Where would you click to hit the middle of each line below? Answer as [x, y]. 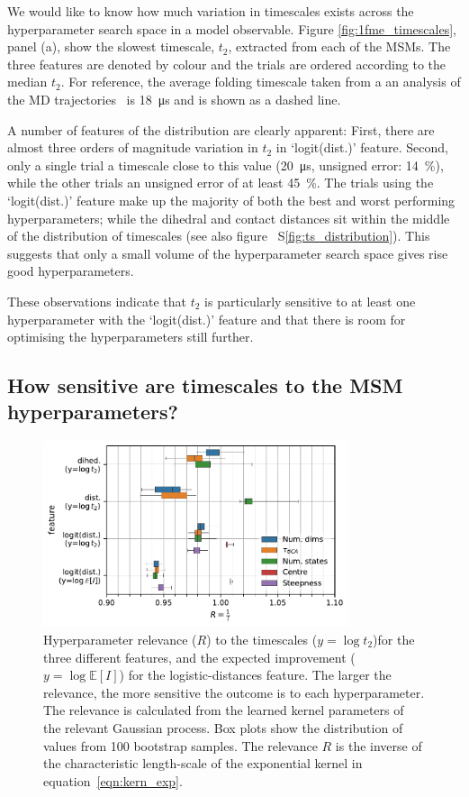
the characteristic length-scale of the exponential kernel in [203, 763]
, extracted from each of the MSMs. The [339, 46]
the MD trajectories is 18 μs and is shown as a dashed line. [174, 99]
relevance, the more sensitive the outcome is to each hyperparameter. [234, 692]
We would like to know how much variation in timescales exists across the [211, 11]
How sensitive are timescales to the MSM [205, 385]
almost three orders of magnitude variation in [133, 147]
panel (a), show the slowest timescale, [111, 46]
